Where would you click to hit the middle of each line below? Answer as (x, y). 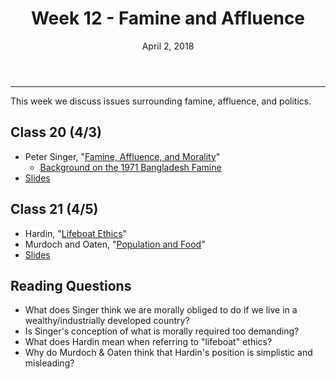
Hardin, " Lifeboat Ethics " (76, 233)
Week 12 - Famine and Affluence (168, 18)
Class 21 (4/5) (54, 209)
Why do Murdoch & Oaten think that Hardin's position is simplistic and (168, 353)
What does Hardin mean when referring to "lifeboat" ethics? (148, 342)
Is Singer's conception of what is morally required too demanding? (162, 331)
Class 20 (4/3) (56, 132)
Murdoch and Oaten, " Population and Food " (115, 244)
